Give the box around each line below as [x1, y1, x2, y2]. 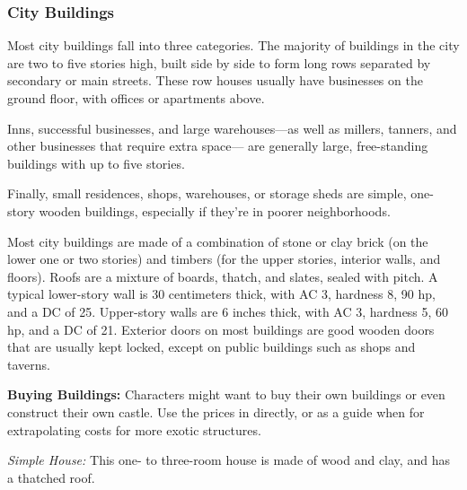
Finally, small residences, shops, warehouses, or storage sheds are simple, [7, 184, 407, 203]
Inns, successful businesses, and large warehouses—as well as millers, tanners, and [7, 118, 457, 137]
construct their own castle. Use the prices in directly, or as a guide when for [7, 402, 425, 421]
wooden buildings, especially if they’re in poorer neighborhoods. [39, 201, 391, 220]
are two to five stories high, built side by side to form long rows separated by [7, 53, 431, 72]
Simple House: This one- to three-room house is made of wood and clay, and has [7, 451, 450, 469]
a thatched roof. [7, 468, 95, 486]
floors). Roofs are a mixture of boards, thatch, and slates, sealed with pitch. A [7, 267, 438, 285]
